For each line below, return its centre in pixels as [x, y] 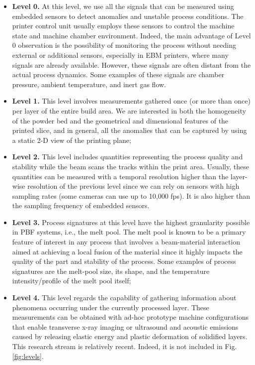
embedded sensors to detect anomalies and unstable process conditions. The [128, 16]
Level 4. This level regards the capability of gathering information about [124, 298]
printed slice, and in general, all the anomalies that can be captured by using [129, 130]
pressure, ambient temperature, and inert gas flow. [89, 84]
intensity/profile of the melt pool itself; [72, 281]
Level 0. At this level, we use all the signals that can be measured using [123, 6]
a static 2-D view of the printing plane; [72, 140]
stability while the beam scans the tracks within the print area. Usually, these [130, 166]
